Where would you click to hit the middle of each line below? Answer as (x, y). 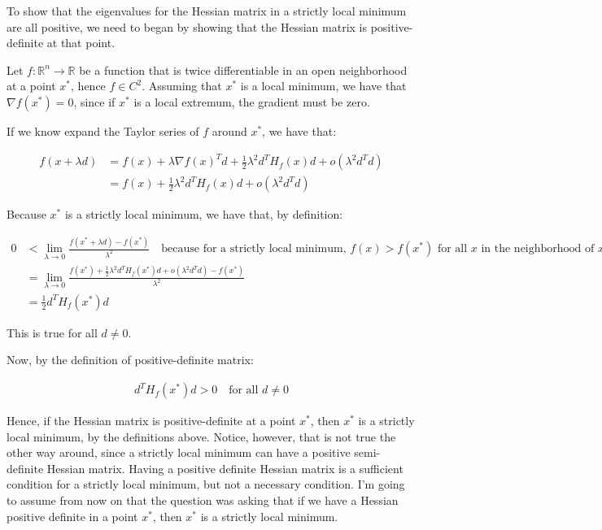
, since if (94, 101)
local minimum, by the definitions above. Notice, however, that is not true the (201, 436)
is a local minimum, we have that (323, 86)
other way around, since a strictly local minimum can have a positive (179, 452)
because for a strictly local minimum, (254, 249)
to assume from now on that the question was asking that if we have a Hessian (203, 500)
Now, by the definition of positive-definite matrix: (130, 360)
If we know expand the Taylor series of (103, 130)
